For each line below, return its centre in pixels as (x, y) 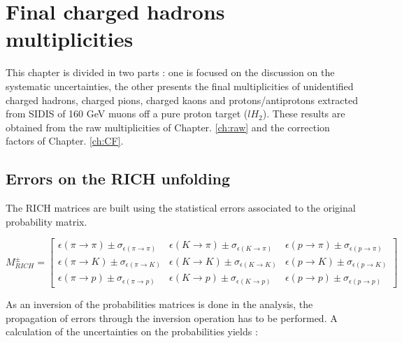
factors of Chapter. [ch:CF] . (65, 141)
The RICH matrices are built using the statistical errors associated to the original (181, 208)
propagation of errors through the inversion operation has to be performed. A (172, 318)
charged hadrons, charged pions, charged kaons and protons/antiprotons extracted (182, 100)
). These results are (304, 114)
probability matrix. (46, 221)
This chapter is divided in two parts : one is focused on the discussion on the (170, 72)
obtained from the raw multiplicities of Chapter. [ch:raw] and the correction (168, 127)
